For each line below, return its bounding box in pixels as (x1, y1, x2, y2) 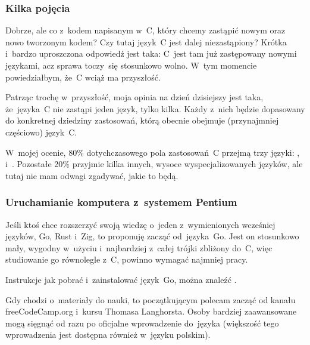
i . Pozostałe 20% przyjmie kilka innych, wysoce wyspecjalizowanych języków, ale (5, 158, 303, 170)
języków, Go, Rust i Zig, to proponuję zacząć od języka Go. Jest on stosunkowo (5, 230, 299, 242)
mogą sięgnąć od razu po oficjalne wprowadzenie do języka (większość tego (5, 316, 279, 329)
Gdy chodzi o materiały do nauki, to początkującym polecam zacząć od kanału (5, 293, 296, 306)
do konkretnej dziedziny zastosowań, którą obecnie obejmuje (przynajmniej (5, 114, 279, 127)
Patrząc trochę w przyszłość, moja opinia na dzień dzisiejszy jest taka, (5, 91, 264, 103)
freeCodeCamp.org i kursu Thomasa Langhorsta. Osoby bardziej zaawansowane (5, 305, 297, 318)
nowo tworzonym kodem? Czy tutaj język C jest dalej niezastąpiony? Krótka (5, 35, 287, 48)
